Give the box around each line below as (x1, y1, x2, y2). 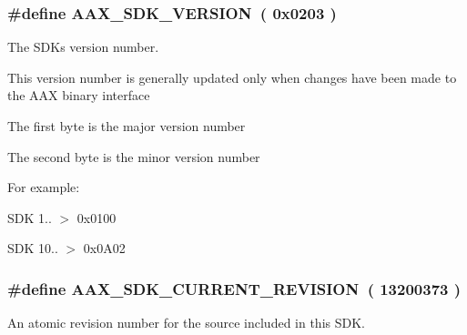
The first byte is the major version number (7, 117, 246, 135)
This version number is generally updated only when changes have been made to (7, 67, 457, 86)
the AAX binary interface (7, 86, 150, 105)
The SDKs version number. (7, 37, 159, 56)
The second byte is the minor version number (7, 147, 260, 166)
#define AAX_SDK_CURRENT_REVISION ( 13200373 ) (7, 277, 462, 299)
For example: (7, 178, 80, 197)
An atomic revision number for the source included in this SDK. (7, 313, 365, 332)
